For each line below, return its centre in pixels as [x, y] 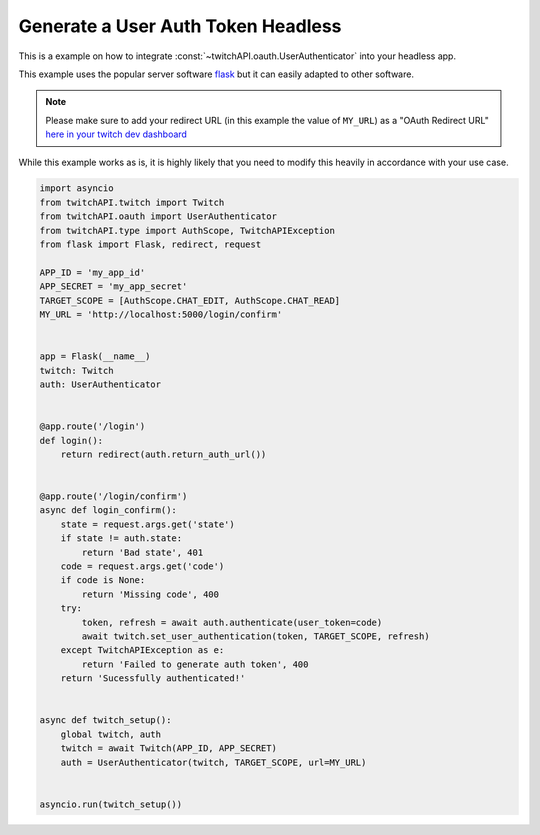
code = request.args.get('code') [142, 566]
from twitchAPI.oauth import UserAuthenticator [158, 216]
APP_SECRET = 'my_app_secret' [113, 286]
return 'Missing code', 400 [150, 594]
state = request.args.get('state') [147, 524]
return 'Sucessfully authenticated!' [153, 678]
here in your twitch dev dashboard [116, 134]
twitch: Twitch [76, 370]
